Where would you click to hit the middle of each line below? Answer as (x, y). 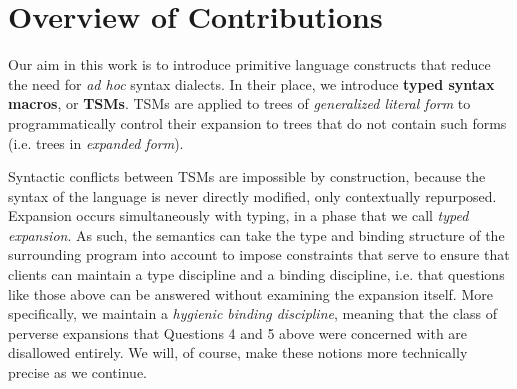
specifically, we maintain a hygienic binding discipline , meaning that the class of (253, 313)
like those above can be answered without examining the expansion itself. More (250, 293)
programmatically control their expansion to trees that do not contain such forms (257, 122)
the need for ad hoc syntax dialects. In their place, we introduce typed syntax (251, 83)
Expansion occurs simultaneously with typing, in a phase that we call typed (238, 215)
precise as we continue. (77, 372)
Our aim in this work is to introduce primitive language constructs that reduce (249, 64)
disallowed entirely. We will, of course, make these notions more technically (238, 352)
